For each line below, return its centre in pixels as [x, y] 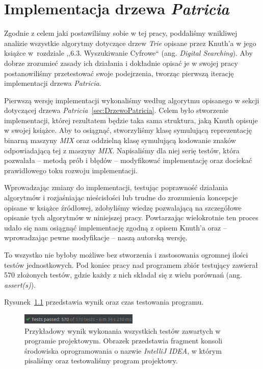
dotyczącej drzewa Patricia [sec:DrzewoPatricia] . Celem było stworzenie [116, 110]
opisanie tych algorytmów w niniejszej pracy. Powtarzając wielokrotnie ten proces [131, 217]
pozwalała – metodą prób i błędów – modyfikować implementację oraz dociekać [128, 160]
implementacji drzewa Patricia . [53, 83]
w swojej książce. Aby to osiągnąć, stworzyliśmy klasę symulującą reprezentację [128, 130]
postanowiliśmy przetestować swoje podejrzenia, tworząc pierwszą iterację [119, 73]
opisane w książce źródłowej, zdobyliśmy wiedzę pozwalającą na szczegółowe [123, 207]
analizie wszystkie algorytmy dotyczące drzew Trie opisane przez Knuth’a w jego [130, 43]
